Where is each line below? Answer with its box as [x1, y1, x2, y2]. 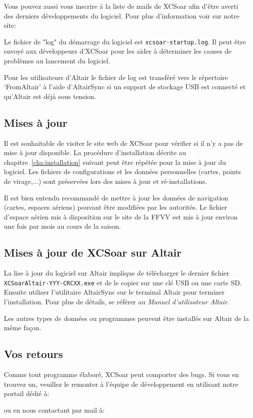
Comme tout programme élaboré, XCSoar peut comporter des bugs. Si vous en [4, 369, 239, 379]
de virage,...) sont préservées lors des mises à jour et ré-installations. [4, 176, 207, 186]
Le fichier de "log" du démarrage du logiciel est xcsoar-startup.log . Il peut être [4, 36, 246, 46]
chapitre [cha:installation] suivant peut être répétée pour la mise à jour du [4, 157, 226, 167]
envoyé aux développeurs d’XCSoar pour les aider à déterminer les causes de [4, 46, 232, 56]
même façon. [4, 322, 41, 333]
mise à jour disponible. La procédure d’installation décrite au [4, 147, 186, 158]
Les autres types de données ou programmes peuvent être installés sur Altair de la [4, 313, 249, 323]
